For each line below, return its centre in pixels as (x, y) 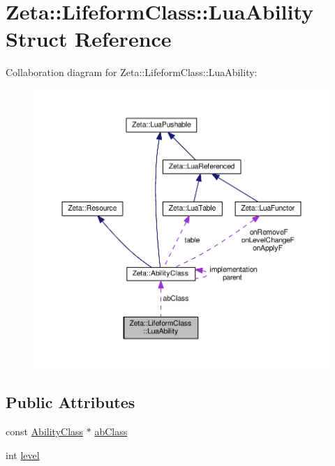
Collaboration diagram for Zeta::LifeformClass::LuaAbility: (132, 72)
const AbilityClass (45, 431)
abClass (111, 431)
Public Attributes (70, 402)
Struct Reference (89, 39)
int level (23, 454)
